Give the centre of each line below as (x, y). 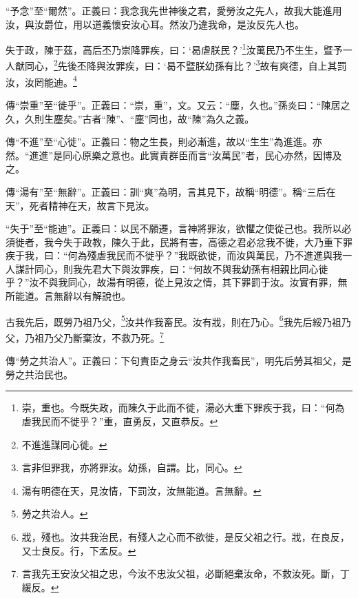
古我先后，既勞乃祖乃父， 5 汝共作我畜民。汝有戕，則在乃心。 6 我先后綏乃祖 (173, 320)
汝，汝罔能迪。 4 (41, 81)
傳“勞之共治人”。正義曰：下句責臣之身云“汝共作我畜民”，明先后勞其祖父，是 (179, 361)
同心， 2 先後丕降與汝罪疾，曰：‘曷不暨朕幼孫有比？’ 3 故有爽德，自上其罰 (186, 65)
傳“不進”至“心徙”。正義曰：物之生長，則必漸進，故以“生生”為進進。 (159, 142)
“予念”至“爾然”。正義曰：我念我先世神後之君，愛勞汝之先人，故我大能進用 (174, 10)
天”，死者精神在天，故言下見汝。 (80, 205)
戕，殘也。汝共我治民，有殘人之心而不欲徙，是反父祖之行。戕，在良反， (186, 536)
